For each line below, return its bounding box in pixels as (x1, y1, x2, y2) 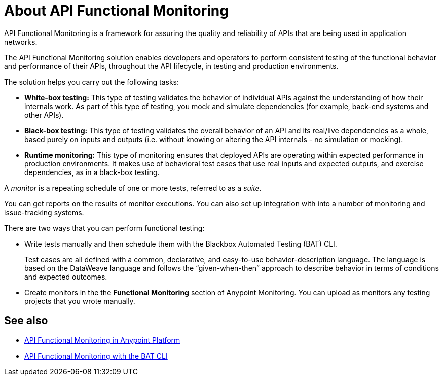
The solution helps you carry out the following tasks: (4, 77, 179, 86)
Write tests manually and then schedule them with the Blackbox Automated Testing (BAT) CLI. (24, 239, 337, 248)
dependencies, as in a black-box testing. (24, 167, 160, 177)
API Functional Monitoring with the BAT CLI (24, 351, 168, 360)
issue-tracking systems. (4, 208, 84, 217)
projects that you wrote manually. (24, 296, 135, 305)
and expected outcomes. (24, 272, 107, 281)
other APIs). (24, 110, 64, 119)
